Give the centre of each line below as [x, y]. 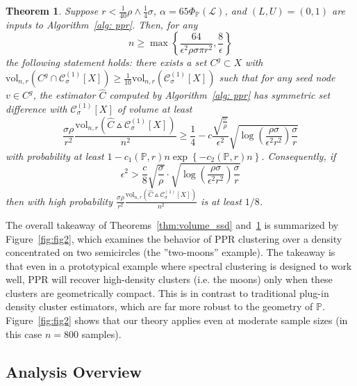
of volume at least [155, 108]
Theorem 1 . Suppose [52, 10]
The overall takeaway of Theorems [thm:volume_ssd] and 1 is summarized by [172, 224]
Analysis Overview [74, 371]
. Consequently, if [299, 155]
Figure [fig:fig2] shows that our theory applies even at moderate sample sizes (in [177, 320]
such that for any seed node [277, 78]
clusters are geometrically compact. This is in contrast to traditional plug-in [167, 292]
